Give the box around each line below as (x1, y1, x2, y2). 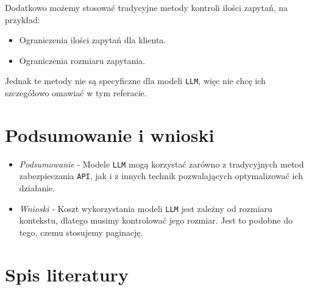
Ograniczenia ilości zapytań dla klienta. (19, 34, 166, 46)
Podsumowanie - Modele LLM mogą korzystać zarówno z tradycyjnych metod (19, 157, 304, 170)
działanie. (19, 182, 55, 194)
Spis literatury (5, 261, 129, 286)
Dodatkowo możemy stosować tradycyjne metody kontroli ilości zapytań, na (5, 1, 288, 13)
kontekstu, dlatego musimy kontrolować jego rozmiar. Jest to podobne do (19, 214, 293, 227)
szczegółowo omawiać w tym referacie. (5, 87, 147, 99)
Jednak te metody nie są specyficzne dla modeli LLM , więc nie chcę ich (5, 74, 266, 87)
